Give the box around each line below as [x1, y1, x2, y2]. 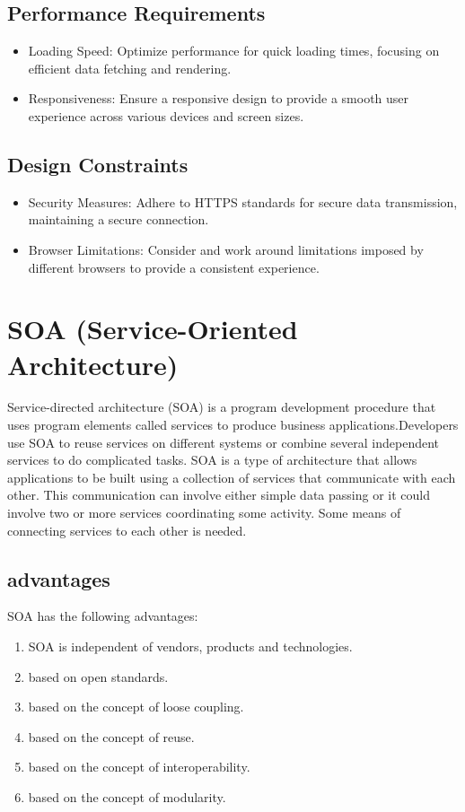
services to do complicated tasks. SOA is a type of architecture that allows [7, 450, 417, 469]
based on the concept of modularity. [28, 787, 226, 806]
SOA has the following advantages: [7, 607, 198, 625]
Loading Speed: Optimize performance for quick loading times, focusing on [28, 41, 440, 60]
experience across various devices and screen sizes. [28, 106, 304, 125]
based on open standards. [28, 667, 169, 685]
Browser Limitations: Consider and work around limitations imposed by [28, 240, 424, 258]
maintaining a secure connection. [28, 210, 209, 229]
